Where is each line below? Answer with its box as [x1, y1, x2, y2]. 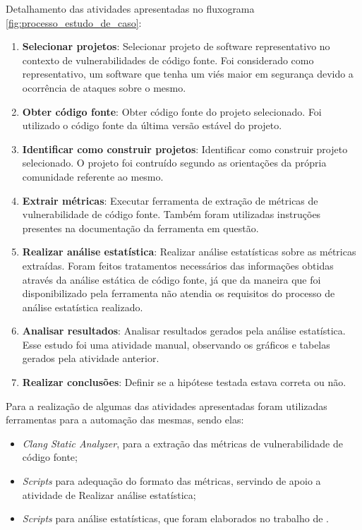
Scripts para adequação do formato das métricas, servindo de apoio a [22, 474, 321, 488]
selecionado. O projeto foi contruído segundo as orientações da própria [22, 155, 327, 170]
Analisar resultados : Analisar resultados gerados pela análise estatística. [22, 323, 346, 338]
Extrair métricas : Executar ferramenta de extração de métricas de [22, 193, 318, 207]
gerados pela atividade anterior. [22, 351, 159, 366]
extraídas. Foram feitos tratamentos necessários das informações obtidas [22, 258, 334, 272]
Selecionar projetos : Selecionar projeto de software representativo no [22, 39, 330, 54]
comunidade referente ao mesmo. [22, 169, 164, 183]
